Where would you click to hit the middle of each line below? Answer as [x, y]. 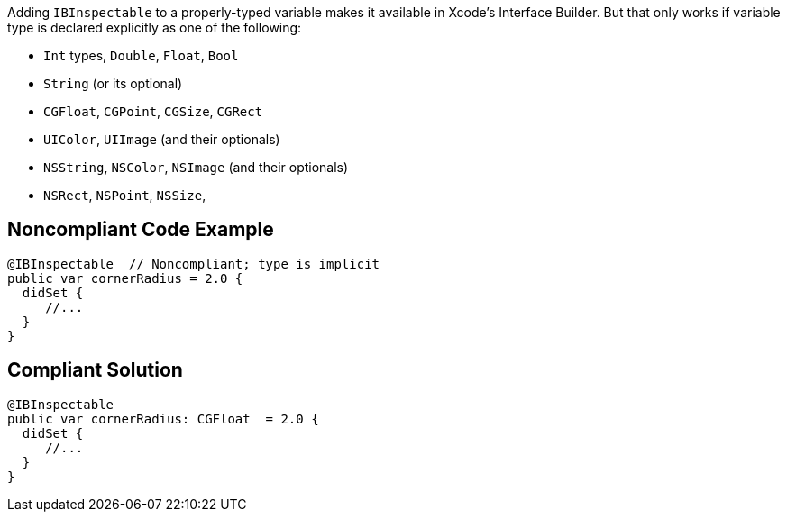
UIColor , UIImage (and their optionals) [162, 139]
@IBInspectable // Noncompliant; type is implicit [194, 264]
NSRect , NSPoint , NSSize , [125, 195]
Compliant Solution [95, 370]
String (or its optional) [113, 83]
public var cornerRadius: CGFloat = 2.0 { [163, 419]
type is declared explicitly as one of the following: [155, 27]
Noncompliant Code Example [141, 230]
